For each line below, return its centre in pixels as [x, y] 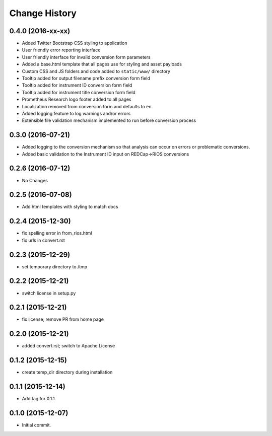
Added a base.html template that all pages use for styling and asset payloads [102, 64]
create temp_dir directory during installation [67, 372]
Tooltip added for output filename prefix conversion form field [86, 79]
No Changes [35, 180]
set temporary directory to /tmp [55, 266]
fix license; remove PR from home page [63, 319]
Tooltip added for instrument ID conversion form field [77, 85]
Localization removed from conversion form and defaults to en [87, 106]
